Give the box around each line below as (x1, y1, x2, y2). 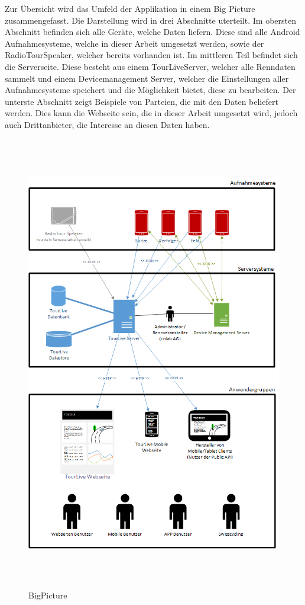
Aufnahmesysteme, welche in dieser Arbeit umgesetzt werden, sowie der (5, 37, 264, 49)
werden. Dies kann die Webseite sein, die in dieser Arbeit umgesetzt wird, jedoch (5, 107, 298, 119)
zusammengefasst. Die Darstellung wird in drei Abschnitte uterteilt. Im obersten (5, 14, 296, 26)
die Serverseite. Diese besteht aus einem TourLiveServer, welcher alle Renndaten (5, 60, 296, 72)
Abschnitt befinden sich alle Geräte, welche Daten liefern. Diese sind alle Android (5, 25, 300, 38)
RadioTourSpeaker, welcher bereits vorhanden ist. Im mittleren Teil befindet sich (5, 49, 298, 61)
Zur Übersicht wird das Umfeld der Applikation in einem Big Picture (5, 2, 255, 14)
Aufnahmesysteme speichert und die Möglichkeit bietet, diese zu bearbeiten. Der (5, 84, 296, 96)
